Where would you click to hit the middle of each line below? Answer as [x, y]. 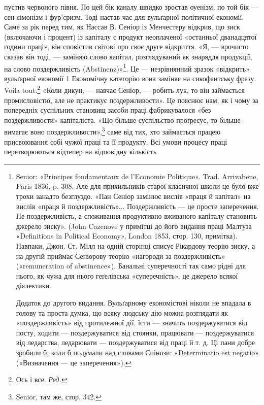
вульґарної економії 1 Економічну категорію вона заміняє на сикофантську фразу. [130, 78]
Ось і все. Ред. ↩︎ [42, 379]
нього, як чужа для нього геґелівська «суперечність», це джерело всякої [127, 275]
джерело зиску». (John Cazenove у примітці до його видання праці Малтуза [134, 226]
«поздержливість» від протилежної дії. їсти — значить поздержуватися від [132, 323]
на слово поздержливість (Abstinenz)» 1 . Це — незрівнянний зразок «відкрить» [127, 68]
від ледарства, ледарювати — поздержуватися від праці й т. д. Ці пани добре [135, 342]
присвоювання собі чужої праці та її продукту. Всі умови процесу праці [116, 141]
